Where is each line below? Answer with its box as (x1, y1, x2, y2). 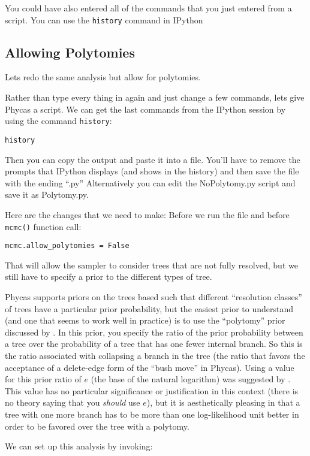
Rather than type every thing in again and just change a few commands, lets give (5, 91, 305, 104)
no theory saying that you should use (5, 396, 140, 409)
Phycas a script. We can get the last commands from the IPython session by (5, 102, 286, 115)
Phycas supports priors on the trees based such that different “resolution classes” (5, 291, 302, 303)
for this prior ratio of (5, 373, 82, 385)
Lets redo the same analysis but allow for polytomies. (5, 71, 201, 83)
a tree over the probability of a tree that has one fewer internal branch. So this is (5, 337, 303, 350)
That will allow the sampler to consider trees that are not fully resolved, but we (5, 258, 298, 271)
